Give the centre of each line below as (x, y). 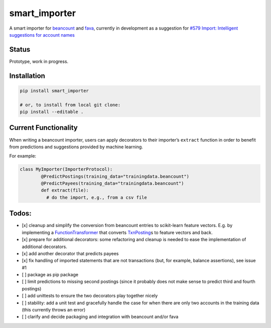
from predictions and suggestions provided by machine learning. (76, 147)
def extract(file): (65, 190)
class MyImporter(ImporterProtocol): (66, 169)
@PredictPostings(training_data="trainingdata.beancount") (115, 176)
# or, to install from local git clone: (70, 105)
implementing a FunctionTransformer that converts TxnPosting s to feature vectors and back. (117, 232)
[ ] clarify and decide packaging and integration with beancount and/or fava (100, 317)
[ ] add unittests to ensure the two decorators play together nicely (90, 296)
